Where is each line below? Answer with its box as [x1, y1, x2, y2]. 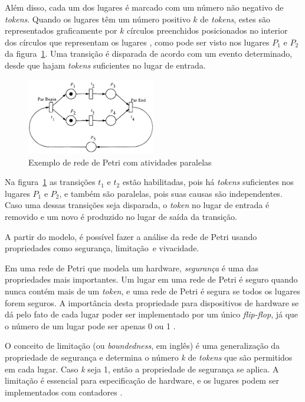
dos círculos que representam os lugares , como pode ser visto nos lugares [5, 35, 270, 48]
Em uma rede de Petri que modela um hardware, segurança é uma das [5, 261, 259, 274]
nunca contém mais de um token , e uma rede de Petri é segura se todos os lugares [5, 285, 300, 297]
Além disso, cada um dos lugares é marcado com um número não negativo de [5, 1, 284, 13]
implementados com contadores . [5, 385, 123, 398]
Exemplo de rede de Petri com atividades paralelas [28, 155, 212, 168]
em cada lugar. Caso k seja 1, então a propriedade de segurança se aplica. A [5, 362, 279, 375]
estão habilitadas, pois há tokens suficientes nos [122, 176, 294, 188]
